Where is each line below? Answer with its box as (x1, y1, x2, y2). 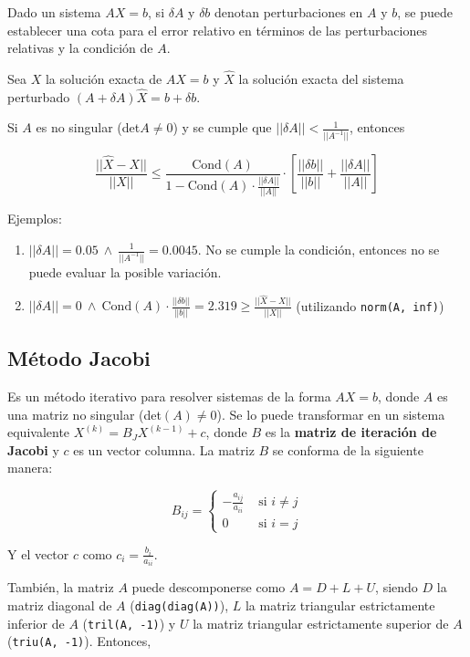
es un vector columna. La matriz (73, 440, 255, 459)
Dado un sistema (7, 3, 101, 21)
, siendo (375, 578, 418, 597)
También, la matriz (7, 578, 114, 597)
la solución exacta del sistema (238, 69, 404, 88)
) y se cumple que (172, 118, 272, 137)
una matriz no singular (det (7, 404, 162, 423)
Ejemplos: (7, 209, 62, 228)
